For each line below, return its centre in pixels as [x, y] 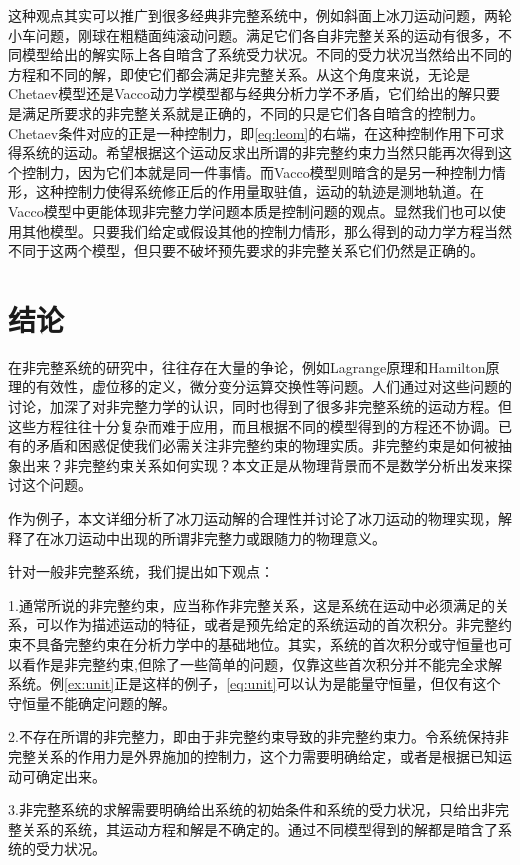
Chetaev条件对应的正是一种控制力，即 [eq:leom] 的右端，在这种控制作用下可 [249, 132]
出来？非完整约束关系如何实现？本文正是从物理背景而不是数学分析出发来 [259, 464]
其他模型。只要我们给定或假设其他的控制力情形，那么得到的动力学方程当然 [266, 230]
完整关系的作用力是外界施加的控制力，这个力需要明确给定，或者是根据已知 [253, 755]
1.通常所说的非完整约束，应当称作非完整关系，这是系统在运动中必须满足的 [251, 604]
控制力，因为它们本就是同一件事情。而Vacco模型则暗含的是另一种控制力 [256, 171]
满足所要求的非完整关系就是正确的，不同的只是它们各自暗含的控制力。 [252, 112]
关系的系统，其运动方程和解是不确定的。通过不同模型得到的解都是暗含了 [259, 828]
